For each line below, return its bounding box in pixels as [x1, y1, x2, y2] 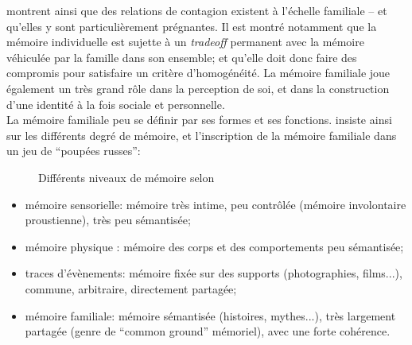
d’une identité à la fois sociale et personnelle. [6, 95, 225, 112]
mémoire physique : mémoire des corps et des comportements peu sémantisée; [25, 238, 404, 254]
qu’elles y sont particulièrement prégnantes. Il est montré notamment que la [6, 17, 377, 34]
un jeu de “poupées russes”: [6, 142, 141, 159]
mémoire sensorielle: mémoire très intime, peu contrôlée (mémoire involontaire [25, 196, 406, 212]
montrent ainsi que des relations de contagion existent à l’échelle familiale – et [6, 2, 387, 18]
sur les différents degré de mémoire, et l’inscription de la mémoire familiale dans [6, 126, 397, 143]
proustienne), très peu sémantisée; [25, 211, 191, 228]
